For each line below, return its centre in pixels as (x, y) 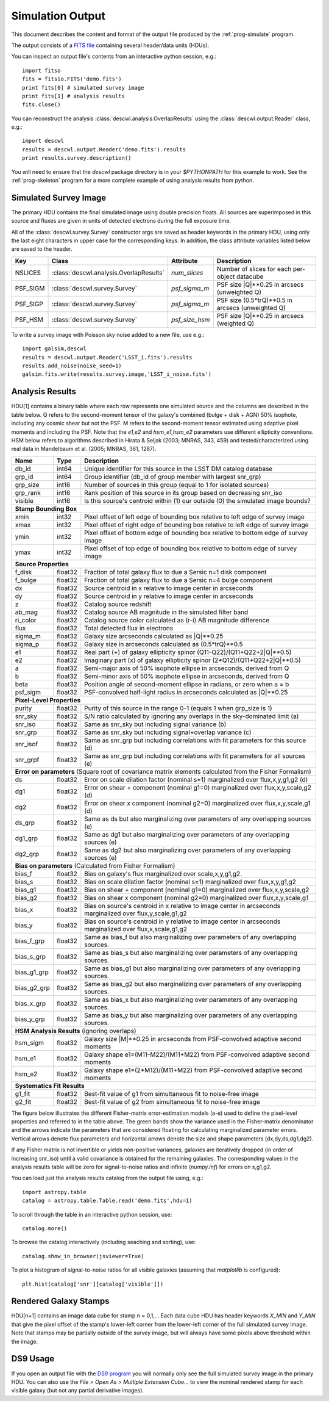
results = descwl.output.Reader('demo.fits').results (104, 149)
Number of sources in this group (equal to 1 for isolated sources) (177, 484)
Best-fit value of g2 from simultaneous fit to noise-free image (172, 1101)
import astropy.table (54, 1192)
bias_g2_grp (32, 987)
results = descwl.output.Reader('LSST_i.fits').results (107, 357)
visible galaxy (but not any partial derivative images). (78, 1391)
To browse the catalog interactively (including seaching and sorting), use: (104, 1242)
